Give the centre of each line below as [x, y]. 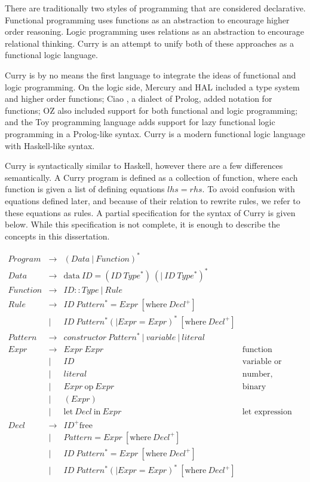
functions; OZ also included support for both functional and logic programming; [151, 110]
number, [257, 375]
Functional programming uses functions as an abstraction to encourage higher [147, 19]
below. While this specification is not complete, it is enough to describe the [142, 224]
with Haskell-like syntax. [50, 145]
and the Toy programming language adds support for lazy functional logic [140, 122]
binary [254, 387]
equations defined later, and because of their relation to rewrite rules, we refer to [153, 200]
